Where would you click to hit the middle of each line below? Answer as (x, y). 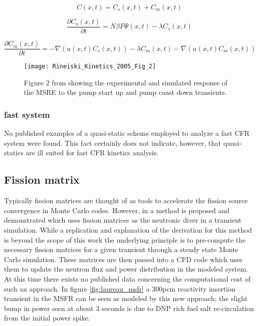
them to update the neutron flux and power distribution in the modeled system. (126, 269)
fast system (27, 114)
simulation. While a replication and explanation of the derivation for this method (128, 229)
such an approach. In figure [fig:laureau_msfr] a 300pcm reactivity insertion (120, 288)
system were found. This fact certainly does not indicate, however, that (113, 143)
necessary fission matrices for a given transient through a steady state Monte (121, 249)
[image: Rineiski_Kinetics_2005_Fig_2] (90, 67)
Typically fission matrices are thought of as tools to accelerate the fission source (126, 200)
